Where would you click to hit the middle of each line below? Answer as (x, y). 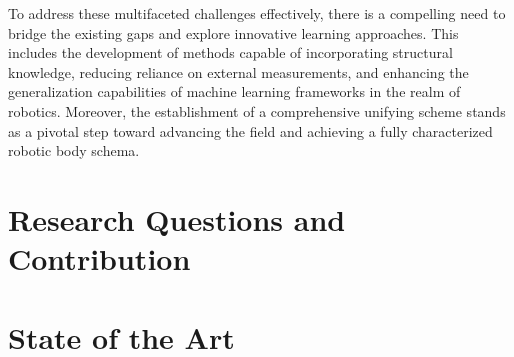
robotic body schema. (74, 150)
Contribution (99, 258)
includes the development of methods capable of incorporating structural (230, 52)
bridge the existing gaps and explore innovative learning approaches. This (233, 32)
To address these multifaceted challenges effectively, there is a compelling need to (257, 13)
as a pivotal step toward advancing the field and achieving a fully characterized (250, 130)
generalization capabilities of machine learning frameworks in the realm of (234, 91)
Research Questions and (177, 218)
